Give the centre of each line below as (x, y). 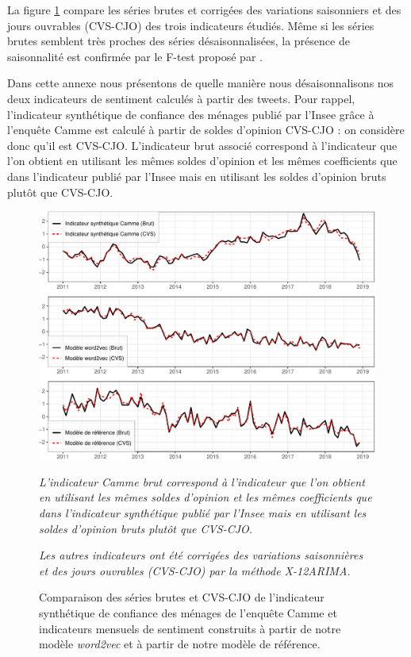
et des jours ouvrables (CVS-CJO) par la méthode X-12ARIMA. (195, 570)
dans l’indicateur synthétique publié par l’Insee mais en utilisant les (203, 512)
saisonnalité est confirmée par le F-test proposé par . (135, 56)
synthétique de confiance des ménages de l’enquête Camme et (188, 612)
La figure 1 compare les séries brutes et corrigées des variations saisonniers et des (204, 10)
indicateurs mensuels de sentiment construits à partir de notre (190, 628)
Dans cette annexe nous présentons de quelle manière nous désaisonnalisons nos (201, 83)
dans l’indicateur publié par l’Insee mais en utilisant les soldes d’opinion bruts (197, 176)
